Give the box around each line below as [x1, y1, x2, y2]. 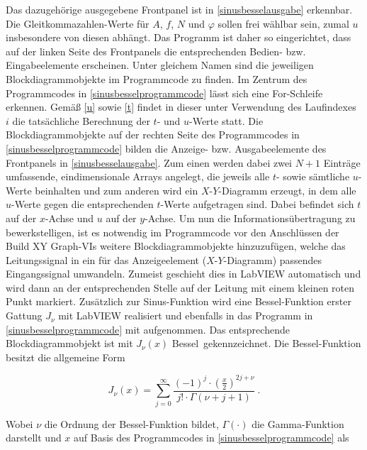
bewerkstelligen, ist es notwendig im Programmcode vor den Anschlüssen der [6, 224, 339, 239]
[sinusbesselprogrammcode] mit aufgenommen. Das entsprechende [6, 322, 290, 336]
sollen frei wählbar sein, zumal [218, 16, 349, 31]
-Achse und [45, 210, 94, 225]
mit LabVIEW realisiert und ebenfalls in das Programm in [58, 308, 313, 323]
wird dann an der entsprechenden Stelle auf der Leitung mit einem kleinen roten [6, 280, 355, 295]
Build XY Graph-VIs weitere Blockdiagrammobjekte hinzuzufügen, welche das [6, 238, 346, 253]
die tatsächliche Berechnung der [12, 113, 150, 128]
